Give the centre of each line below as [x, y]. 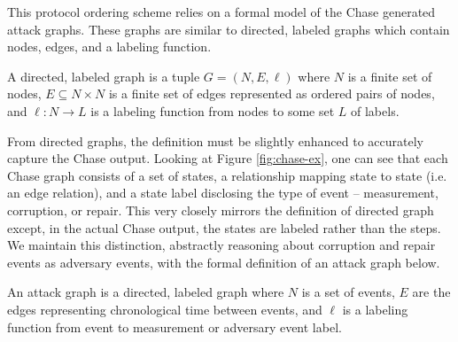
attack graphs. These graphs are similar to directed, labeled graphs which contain [229, 29]
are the [431, 292]
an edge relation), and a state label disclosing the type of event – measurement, [223, 193]
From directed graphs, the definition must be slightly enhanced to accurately [215, 140]
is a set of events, [348, 292]
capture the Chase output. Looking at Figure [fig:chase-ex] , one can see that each [228, 158]
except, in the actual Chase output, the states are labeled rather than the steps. [224, 227]
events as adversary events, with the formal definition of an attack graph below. [224, 262]
